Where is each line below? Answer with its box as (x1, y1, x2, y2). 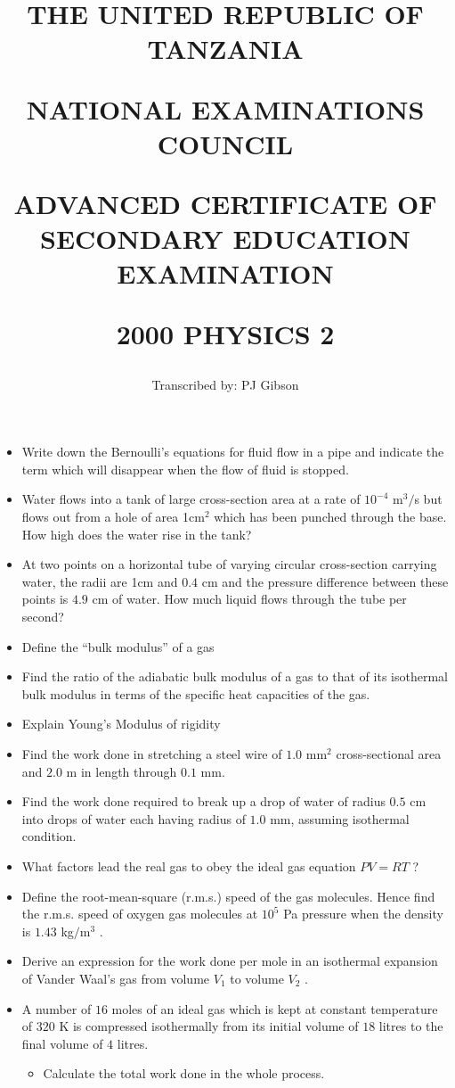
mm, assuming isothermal (270, 809, 410, 828)
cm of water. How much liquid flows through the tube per (92, 589, 407, 608)
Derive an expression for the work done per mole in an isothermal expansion (21, 952, 438, 970)
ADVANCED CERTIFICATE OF (13, 185, 437, 221)
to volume (230, 968, 284, 987)
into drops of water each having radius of (21, 809, 246, 828)
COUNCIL (157, 125, 294, 161)
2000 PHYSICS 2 (116, 315, 335, 351)
